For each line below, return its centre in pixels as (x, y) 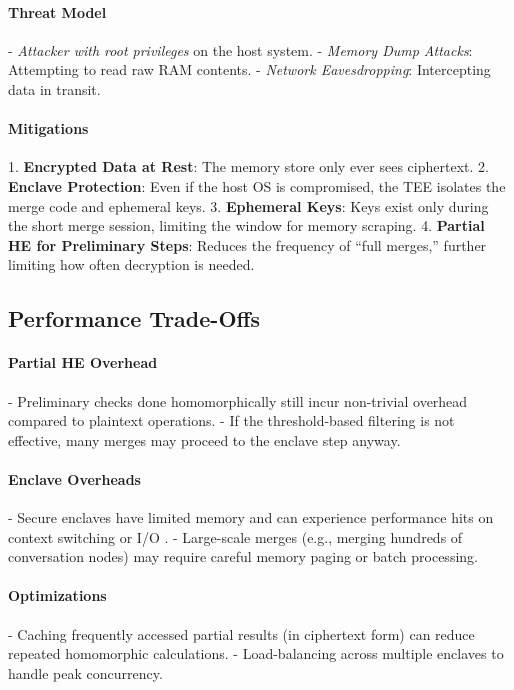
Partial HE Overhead (83, 362)
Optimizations (57, 595)
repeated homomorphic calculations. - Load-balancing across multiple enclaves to (256, 653)
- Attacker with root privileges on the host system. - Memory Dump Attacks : (240, 49)
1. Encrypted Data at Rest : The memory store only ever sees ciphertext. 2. (248, 166)
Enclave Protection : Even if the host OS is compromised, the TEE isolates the (257, 185)
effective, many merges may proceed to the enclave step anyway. (204, 439)
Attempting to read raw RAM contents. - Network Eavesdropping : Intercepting (249, 69)
